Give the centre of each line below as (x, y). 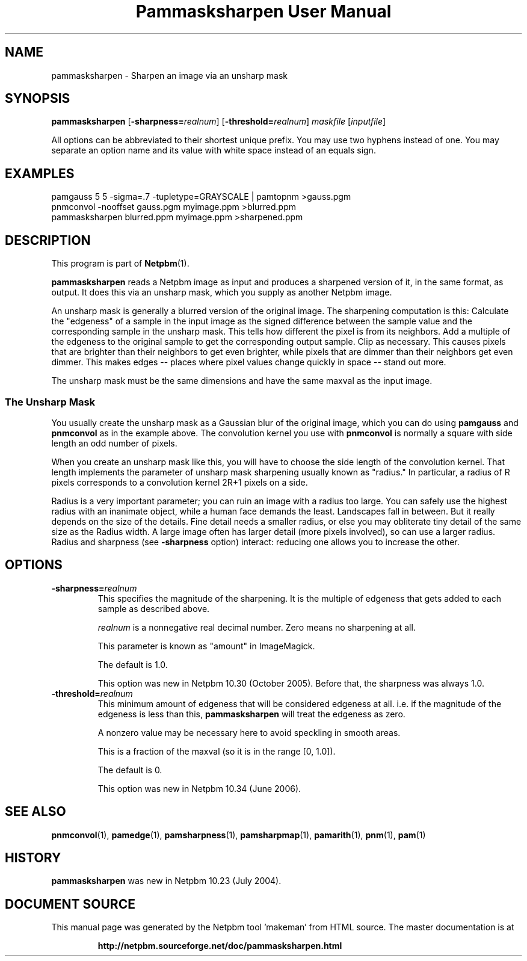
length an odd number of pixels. (114, 443)
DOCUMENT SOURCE (70, 904)
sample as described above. (154, 608)
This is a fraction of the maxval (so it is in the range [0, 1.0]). (217, 751)
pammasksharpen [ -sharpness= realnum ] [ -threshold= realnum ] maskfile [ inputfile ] (219, 122)
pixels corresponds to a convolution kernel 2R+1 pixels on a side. (180, 482)
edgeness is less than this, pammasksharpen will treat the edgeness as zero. (251, 714)
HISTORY (33, 857)
